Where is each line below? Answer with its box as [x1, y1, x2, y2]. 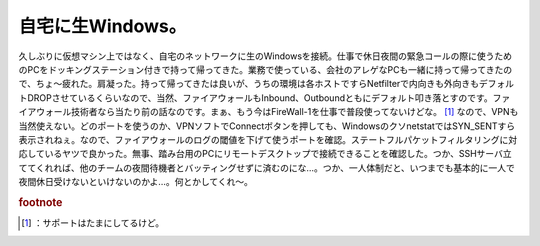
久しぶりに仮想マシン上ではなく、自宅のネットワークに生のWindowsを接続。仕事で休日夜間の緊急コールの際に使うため [18, 50, 513, 62]
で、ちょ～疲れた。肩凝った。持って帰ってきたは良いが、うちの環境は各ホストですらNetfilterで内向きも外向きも [18, 78, 480, 90]
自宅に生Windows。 [18, 15, 187, 37]
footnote [18, 195, 63, 209]
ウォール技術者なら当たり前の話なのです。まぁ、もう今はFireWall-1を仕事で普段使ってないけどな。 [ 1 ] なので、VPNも [35, 106, 519, 118]
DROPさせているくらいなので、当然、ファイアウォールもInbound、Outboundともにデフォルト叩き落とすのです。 [26, 91, 494, 104]
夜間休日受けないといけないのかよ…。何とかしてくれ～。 [18, 176, 254, 188]
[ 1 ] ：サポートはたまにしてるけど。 [21, 217, 165, 229]
